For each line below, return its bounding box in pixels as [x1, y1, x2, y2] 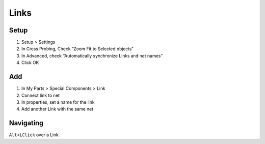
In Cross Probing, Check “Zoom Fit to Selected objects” [21, 46, 134, 52]
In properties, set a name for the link [21, 99, 95, 105]
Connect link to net [21, 92, 60, 98]
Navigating [9, 119, 44, 127]
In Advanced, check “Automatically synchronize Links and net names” [21, 53, 163, 58]
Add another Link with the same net [21, 106, 93, 112]
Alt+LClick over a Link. [9, 132, 60, 138]
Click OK [21, 59, 39, 66]
